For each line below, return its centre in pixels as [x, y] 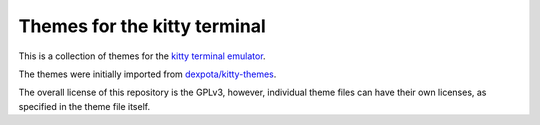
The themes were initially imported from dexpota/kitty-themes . [147, 74]
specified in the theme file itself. [84, 106]
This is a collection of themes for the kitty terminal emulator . [142, 56]
